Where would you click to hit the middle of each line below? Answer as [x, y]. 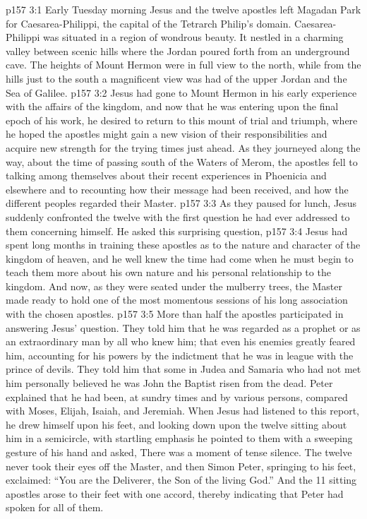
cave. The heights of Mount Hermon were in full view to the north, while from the [183, 65]
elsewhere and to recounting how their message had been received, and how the [177, 189]
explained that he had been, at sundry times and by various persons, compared [177, 396]
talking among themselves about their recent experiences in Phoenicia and [166, 175]
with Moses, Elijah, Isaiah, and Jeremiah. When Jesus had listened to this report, [182, 411]
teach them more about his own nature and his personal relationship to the [168, 272]
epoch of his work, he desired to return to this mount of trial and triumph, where [182, 120]
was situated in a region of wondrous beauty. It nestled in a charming [193, 37]
